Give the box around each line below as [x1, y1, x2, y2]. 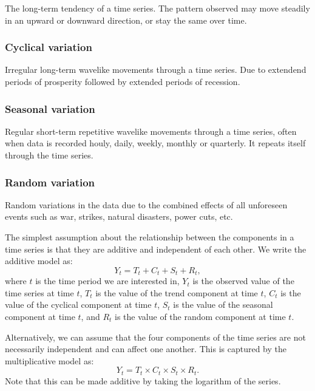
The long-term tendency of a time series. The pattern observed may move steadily [5, 2, 310, 14]
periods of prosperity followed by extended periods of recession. [5, 75, 240, 87]
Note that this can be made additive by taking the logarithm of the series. [5, 374, 281, 387]
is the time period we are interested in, [35, 274, 180, 287]
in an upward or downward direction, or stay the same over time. [5, 13, 247, 26]
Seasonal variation [5, 101, 95, 116]
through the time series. [5, 149, 93, 161]
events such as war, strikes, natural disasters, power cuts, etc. [5, 210, 233, 223]
